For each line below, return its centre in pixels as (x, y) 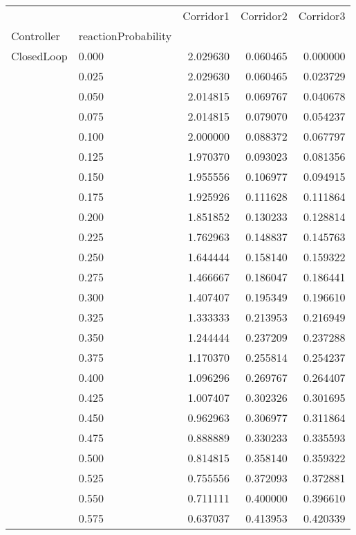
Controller (36, 36)
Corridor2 (264, 16)
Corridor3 (322, 16)
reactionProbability (125, 36)
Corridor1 (206, 16)
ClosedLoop (39, 56)
